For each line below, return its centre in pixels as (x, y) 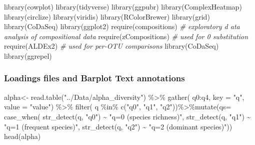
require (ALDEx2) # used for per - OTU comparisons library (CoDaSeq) (111, 46)
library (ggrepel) (28, 55)
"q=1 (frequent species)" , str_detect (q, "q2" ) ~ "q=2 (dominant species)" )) (118, 126)
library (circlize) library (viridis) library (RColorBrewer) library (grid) (107, 16)
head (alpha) (22, 136)
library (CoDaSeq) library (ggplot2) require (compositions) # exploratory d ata (122, 26)
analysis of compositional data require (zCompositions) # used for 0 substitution (126, 36)
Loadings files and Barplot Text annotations (94, 78)
